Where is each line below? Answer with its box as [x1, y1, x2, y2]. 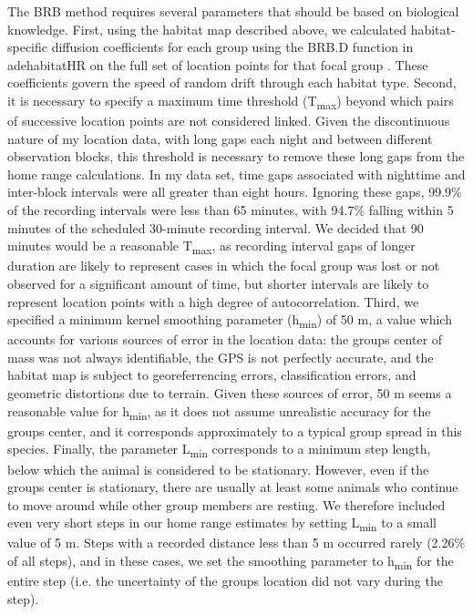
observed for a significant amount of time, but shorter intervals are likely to [7, 273, 429, 292]
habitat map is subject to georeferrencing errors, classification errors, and [7, 365, 416, 384]
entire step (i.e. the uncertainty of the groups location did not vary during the [7, 571, 443, 590]
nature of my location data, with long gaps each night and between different [7, 128, 433, 148]
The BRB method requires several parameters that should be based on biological [7, 2, 459, 20]
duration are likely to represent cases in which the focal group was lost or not [7, 256, 440, 275]
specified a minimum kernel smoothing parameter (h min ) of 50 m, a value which [7, 310, 452, 331]
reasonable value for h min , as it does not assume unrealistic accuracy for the [7, 401, 431, 423]
